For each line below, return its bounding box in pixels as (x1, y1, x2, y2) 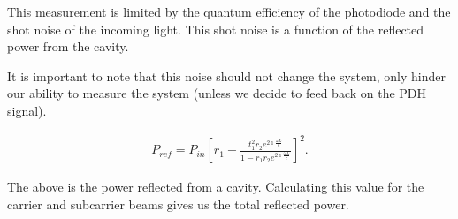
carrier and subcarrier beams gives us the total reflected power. (7, 194, 349, 213)
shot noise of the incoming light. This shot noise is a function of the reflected (7, 19, 424, 38)
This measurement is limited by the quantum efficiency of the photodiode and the (7, 3, 451, 20)
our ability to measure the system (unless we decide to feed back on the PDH (7, 84, 427, 102)
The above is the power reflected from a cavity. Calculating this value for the (7, 177, 424, 196)
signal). (7, 101, 47, 119)
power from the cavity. (7, 37, 129, 56)
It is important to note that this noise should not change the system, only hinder (7, 66, 446, 85)
